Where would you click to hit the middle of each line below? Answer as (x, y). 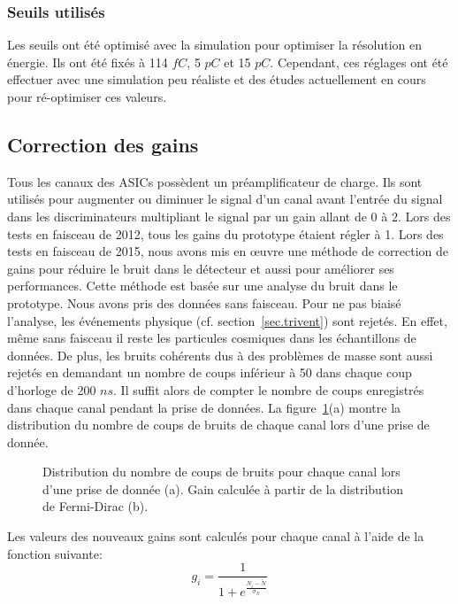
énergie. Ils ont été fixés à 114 (88, 62)
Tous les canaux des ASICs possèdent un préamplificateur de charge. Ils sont (215, 181)
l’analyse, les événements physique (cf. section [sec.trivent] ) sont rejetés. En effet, (227, 320)
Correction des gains (103, 144)
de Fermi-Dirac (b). (95, 506)
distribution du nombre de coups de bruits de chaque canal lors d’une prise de (218, 425)
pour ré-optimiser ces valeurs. (87, 97)
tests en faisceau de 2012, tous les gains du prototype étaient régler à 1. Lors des (225, 233)
